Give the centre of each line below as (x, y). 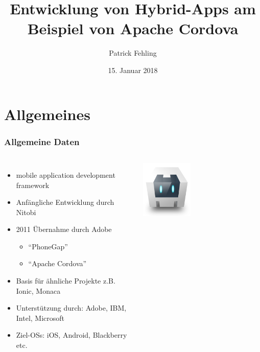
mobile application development (66, 174)
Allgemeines (47, 114)
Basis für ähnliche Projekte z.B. (66, 281)
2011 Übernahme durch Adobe (64, 229)
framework (33, 185)
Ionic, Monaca (38, 290)
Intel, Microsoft (40, 318)
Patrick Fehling (133, 53)
